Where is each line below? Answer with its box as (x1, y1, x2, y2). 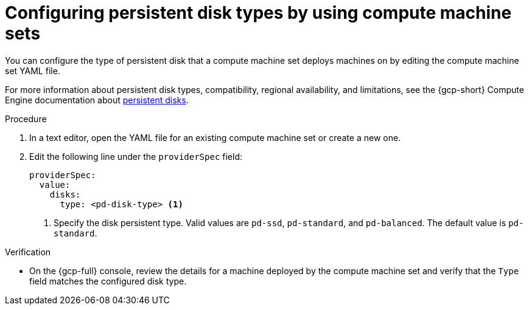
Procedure (5, 113, 47, 124)
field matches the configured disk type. (29, 275, 187, 286)
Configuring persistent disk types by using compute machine (5, 2, 512, 23)
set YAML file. (5, 65, 60, 76)
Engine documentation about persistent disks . (5, 94, 189, 105)
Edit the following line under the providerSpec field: (29, 151, 243, 162)
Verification (5, 246, 51, 257)
